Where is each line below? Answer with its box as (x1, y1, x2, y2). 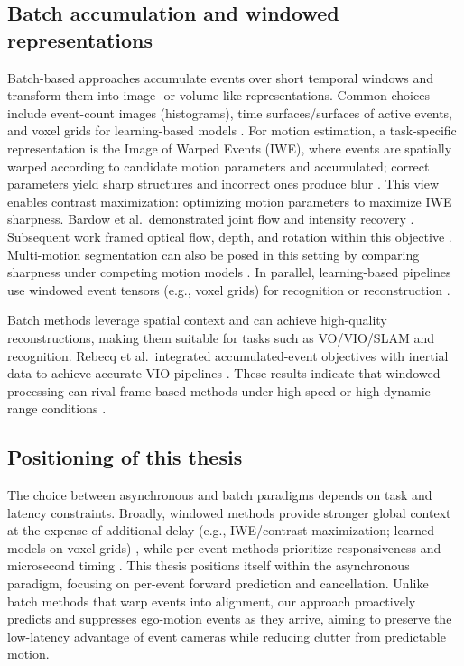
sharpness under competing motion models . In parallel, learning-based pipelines (7, 263, 451, 282)
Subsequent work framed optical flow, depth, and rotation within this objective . (7, 227, 452, 245)
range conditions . (7, 399, 107, 418)
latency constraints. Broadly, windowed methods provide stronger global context (7, 503, 451, 522)
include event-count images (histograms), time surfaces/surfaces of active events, (7, 103, 452, 122)
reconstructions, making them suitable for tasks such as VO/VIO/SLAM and (7, 328, 434, 347)
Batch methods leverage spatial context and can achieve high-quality (7, 310, 387, 329)
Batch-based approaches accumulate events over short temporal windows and (7, 68, 434, 87)
